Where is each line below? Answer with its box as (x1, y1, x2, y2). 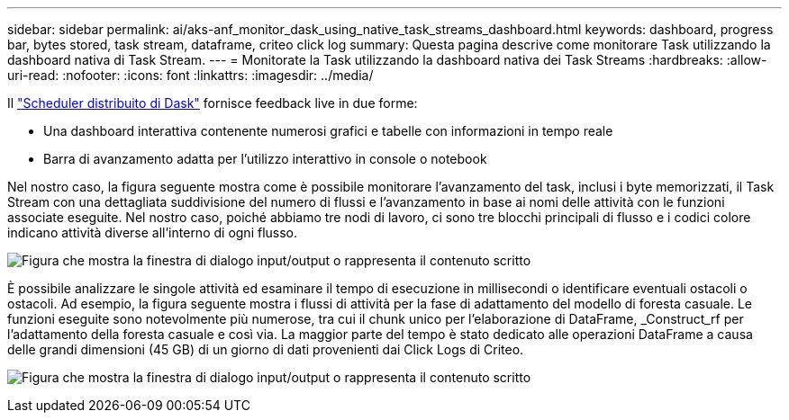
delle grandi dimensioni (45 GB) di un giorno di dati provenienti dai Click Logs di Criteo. (7, 342, 524, 357)
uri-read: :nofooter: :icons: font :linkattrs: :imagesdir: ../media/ (7, 67, 374, 83)
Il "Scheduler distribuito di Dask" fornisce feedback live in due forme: (7, 95, 418, 111)
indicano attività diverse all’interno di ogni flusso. (7, 225, 298, 240)
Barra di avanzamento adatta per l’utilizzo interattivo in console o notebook (43, 151, 487, 166)
